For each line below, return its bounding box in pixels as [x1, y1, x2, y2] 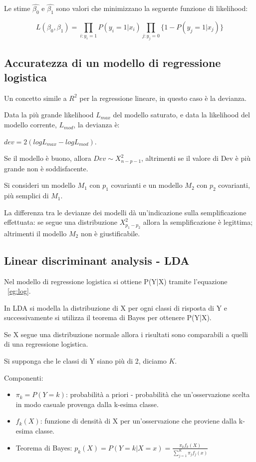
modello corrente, [4, 119, 57, 130]
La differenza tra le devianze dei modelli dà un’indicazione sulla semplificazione [4, 207, 247, 217]
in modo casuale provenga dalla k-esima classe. [15, 399, 159, 409]
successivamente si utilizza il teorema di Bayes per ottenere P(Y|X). [4, 312, 212, 323]
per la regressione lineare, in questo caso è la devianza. [79, 92, 247, 103]
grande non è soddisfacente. [4, 163, 88, 173]
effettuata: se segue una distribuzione [4, 217, 117, 227]
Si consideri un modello [4, 180, 75, 190]
